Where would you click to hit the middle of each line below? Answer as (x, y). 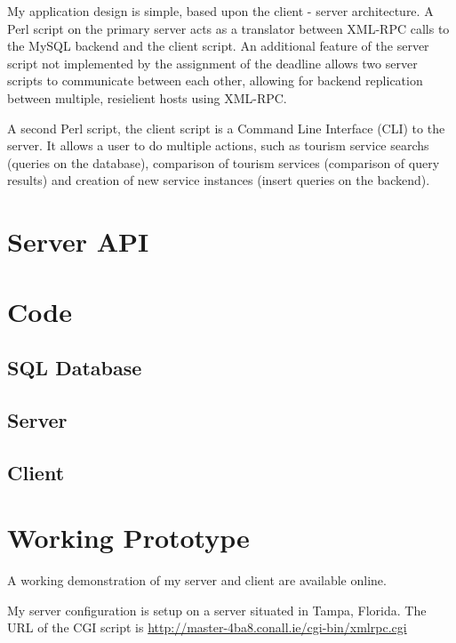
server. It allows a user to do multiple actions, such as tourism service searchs (218, 145)
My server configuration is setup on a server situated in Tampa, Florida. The (217, 610)
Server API (78, 241)
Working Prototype (128, 538)
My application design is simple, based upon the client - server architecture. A (220, 11)
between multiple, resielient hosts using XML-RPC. (147, 97)
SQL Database (75, 368)
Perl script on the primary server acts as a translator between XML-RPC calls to (228, 28)
